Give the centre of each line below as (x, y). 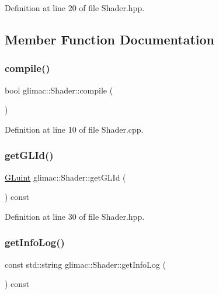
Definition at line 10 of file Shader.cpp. (74, 129)
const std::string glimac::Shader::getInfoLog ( (85, 264)
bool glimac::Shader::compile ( (59, 90)
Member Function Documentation (110, 39)
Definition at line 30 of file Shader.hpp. (75, 216)
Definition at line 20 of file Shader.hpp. (75, 8)
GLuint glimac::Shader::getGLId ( (65, 177)
